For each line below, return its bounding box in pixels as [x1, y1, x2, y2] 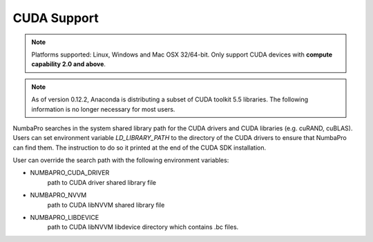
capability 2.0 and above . [31, 60, 106, 68]
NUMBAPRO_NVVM [30, 191, 87, 199]
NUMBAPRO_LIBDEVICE [30, 214, 99, 222]
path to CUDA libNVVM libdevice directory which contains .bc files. [47, 223, 239, 231]
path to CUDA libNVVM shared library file [47, 201, 165, 209]
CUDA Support [12, 10, 99, 26]
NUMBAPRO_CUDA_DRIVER [30, 169, 110, 177]
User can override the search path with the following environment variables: [12, 156, 229, 165]
